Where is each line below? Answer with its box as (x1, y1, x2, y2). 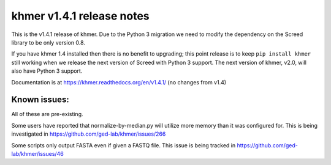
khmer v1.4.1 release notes (11, 9, 150, 23)
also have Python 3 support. (11, 67, 83, 75)
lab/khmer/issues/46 (11, 150, 64, 157)
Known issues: (11, 95, 70, 105)
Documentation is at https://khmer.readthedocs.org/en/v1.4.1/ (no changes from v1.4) (11, 78, 227, 86)
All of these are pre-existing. (11, 111, 83, 118)
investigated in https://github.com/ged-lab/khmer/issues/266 (11, 130, 166, 137)
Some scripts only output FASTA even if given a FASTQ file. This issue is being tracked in (11, 141, 236, 149)
